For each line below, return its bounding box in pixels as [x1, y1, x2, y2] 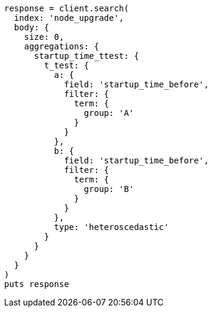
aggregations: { [24, 42, 99, 51]
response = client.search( [4, 4, 129, 13]
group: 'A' [83, 108, 134, 118]
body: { [14, 23, 49, 32]
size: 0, [24, 32, 65, 42]
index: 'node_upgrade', [14, 13, 124, 23]
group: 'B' [83, 184, 134, 194]
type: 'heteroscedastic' [54, 222, 169, 232]
